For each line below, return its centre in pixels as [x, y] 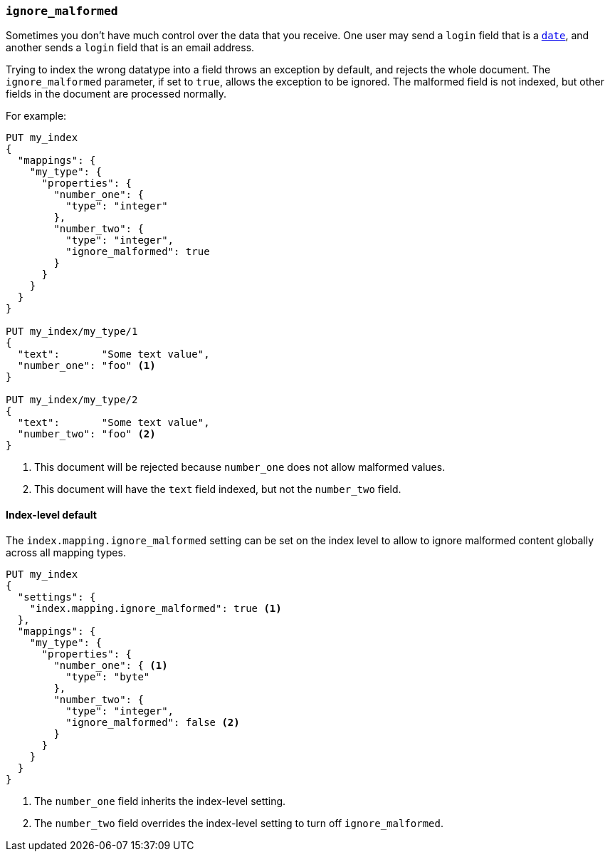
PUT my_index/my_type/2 [72, 400]
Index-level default [51, 514]
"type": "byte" [108, 676]
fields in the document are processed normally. [116, 94]
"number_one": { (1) [111, 665]
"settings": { [57, 597]
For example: [36, 116]
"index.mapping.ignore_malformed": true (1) [156, 608]
